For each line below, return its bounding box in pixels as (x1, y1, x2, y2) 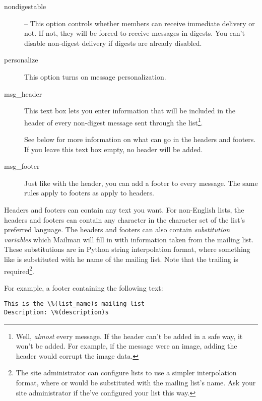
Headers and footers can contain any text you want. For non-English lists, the (4, 204, 244, 215)
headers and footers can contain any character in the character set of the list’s (4, 214, 245, 225)
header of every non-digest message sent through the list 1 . (24, 115, 203, 127)
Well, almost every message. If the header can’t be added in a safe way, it (16, 330, 243, 341)
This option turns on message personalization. (24, 71, 166, 82)
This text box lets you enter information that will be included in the (24, 105, 236, 116)
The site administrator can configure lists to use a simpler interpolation (16, 367, 237, 378)
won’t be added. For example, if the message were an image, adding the (16, 341, 237, 351)
